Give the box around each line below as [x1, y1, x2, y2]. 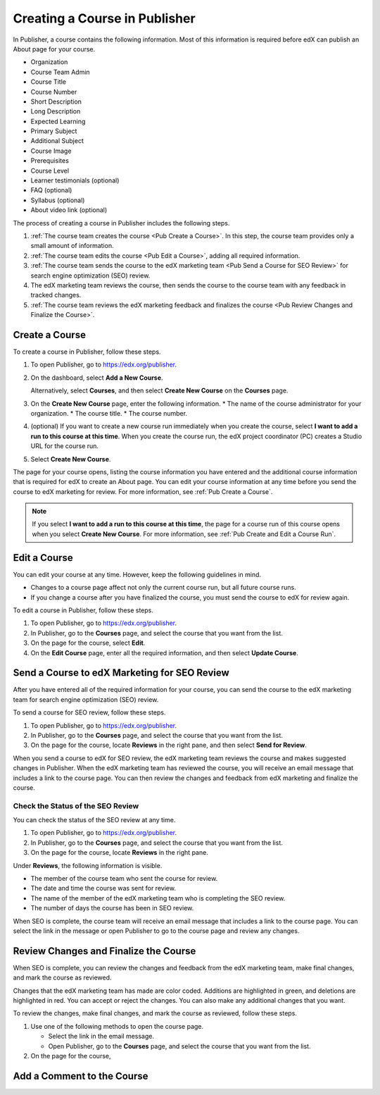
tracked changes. [30, 291, 82, 299]
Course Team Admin [30, 68, 91, 76]
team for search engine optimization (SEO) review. [13, 695, 159, 704]
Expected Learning [30, 117, 86, 125]
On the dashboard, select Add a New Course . [30, 373, 163, 382]
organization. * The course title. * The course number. [30, 409, 188, 417]
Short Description [30, 97, 82, 106]
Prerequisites [30, 156, 70, 165]
